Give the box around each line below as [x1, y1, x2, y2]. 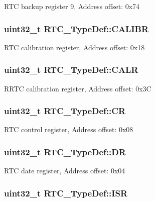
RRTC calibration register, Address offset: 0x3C [4, 83, 151, 93]
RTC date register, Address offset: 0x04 [4, 165, 125, 176]
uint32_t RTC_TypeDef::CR [4, 105, 126, 117]
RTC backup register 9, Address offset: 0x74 [4, 1, 140, 11]
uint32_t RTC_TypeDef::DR [4, 145, 126, 158]
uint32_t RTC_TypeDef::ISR [4, 186, 127, 199]
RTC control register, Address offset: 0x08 [4, 124, 133, 135]
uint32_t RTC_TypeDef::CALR [4, 63, 138, 76]
